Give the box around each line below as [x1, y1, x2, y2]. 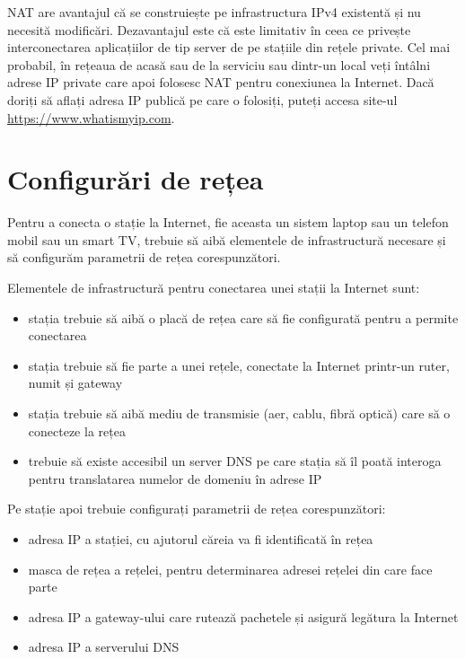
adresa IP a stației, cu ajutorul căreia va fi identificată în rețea [28, 530, 373, 548]
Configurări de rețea [7, 161, 264, 198]
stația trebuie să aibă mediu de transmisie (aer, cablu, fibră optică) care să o [28, 404, 451, 423]
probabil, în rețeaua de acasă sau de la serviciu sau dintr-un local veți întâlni [7, 55, 431, 74]
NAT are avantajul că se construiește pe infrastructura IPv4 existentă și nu [7, 3, 421, 21]
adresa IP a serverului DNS [28, 637, 180, 656]
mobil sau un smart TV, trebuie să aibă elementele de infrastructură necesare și [7, 230, 446, 249]
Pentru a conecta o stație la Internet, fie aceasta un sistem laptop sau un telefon [7, 213, 449, 232]
